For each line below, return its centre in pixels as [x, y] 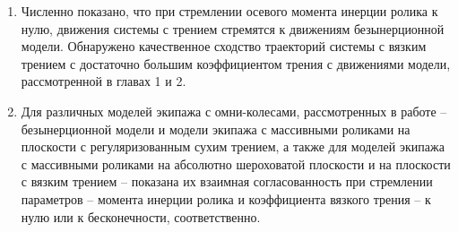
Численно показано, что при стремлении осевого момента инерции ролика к [229, 11]
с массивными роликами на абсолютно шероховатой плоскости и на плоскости [236, 163]
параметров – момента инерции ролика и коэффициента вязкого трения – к [226, 198]
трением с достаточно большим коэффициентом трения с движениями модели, [236, 63]
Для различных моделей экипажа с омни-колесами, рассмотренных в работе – [234, 111]
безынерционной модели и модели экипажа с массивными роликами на [216, 129]
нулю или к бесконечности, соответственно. [141, 216]
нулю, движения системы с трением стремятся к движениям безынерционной [233, 28]
